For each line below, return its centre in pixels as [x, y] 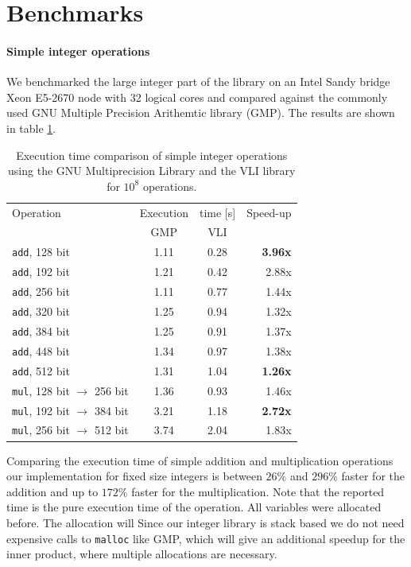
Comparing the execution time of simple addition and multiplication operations [200, 460]
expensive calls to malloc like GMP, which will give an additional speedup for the [206, 538]
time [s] [217, 212]
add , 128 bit [41, 252]
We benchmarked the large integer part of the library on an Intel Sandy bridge [198, 82]
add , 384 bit [41, 330]
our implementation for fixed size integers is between [134, 476]
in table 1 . [31, 128]
